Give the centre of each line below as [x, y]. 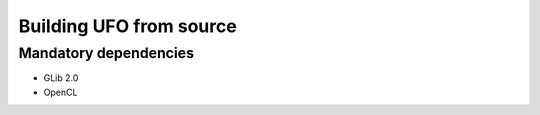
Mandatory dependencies [106, 53]
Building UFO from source [127, 26]
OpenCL [60, 92]
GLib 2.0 [61, 78]
